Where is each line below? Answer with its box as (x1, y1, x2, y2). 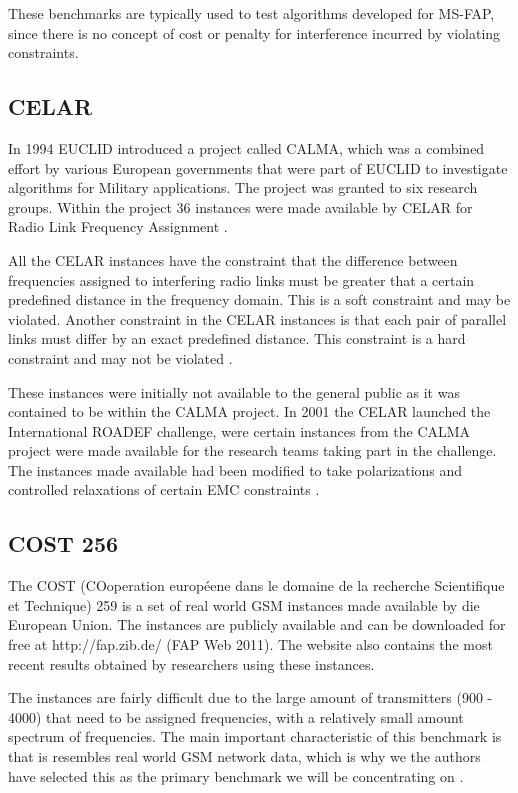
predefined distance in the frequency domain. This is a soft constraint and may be (8, 289, 511, 310)
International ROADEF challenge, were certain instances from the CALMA (8, 420, 471, 441)
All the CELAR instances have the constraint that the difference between (8, 249, 458, 270)
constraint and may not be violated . (8, 347, 233, 368)
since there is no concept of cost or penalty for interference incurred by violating (8, 22, 501, 43)
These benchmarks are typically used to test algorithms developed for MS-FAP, (8, 3, 495, 23)
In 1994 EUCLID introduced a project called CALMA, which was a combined (8, 137, 485, 158)
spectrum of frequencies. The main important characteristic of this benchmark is (8, 726, 502, 747)
